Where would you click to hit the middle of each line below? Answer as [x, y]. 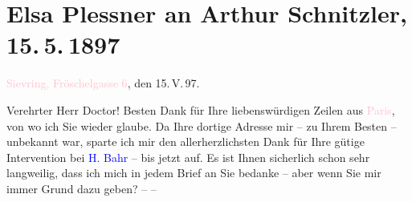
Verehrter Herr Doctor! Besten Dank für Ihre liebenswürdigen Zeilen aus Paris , [201, 109]
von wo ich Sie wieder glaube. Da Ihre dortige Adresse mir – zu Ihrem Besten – [202, 125]
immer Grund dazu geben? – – [82, 188]
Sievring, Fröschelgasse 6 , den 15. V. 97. [103, 83]
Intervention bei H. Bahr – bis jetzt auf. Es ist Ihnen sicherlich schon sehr [188, 157]
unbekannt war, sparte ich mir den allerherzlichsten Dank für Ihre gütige [186, 141]
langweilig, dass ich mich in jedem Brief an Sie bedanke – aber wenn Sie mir [194, 173]
